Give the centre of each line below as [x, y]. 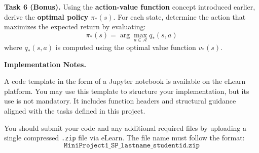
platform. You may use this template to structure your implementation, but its [127, 91]
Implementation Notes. [45, 64]
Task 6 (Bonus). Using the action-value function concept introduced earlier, [130, 7]
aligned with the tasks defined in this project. [75, 110]
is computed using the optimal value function [126, 47]
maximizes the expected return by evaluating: [75, 27]
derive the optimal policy [46, 16]
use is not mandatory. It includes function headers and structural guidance [120, 101]
